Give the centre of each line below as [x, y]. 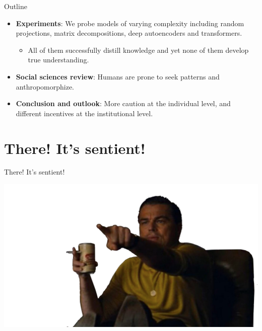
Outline [16, 6]
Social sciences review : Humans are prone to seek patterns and [118, 76]
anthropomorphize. [45, 86]
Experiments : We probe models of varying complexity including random [130, 23]
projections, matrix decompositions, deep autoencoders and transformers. [129, 33]
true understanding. [58, 60]
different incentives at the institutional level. [84, 113]
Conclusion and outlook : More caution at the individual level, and [123, 103]
